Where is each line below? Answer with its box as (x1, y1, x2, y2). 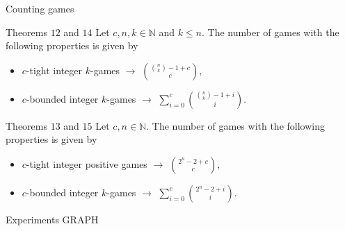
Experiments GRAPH (6, 212, 99, 226)
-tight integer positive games (26, 156, 147, 171)
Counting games (6, 1, 74, 15)
